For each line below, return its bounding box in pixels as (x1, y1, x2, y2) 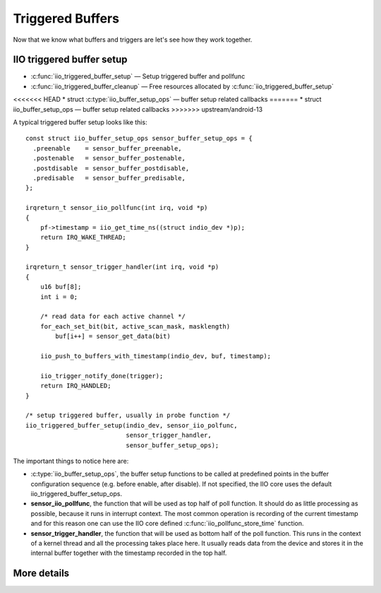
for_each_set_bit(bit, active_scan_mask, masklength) (40, 322, 231, 330)
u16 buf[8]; (40, 283, 82, 291)
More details (13, 568, 70, 580)
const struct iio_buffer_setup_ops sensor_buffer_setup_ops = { (25, 134, 253, 143)
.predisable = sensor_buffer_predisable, (32, 174, 186, 182)
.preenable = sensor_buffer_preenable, (32, 144, 183, 152)
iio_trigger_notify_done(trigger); (40, 372, 164, 380)
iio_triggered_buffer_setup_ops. (30, 490, 123, 498)
